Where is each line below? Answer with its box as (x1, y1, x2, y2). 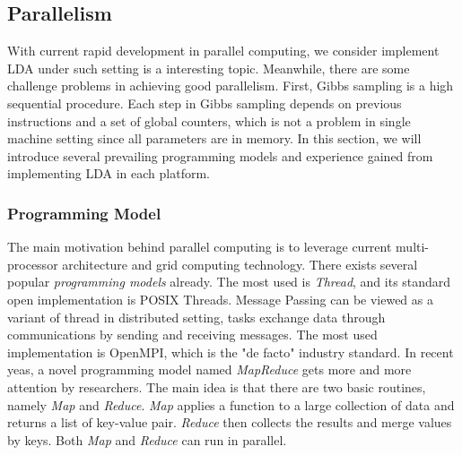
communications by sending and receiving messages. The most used (7, 325, 378, 344)
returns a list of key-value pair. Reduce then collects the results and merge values (7, 413, 452, 432)
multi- (396, 237, 430, 256)
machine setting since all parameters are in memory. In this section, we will (7, 129, 422, 148)
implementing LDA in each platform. (7, 164, 210, 183)
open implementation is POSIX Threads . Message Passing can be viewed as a (7, 289, 433, 308)
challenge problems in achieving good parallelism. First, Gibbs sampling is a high (7, 76, 454, 95)
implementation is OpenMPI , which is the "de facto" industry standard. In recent (7, 342, 454, 361)
